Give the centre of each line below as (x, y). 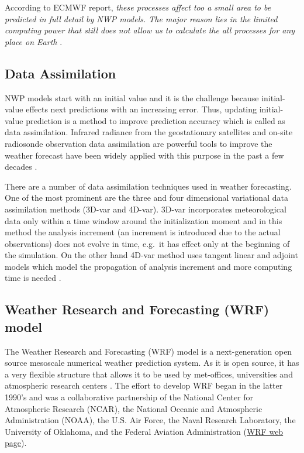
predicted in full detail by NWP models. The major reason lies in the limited (141, 18)
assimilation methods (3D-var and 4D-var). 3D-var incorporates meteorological (146, 209)
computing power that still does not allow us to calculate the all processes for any (150, 30)
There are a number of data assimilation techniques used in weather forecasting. (148, 186)
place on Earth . (34, 41)
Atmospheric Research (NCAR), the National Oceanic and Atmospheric (134, 408)
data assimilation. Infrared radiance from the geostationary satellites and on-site (149, 132)
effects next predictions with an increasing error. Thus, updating (141, 109)
